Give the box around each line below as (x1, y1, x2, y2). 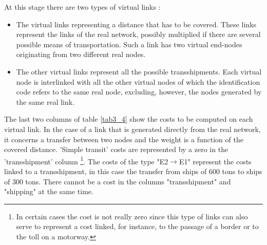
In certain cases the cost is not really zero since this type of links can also (16, 211, 248, 221)
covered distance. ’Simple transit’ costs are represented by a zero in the (4, 144, 228, 155)
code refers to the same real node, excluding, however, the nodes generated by (16, 86, 262, 97)
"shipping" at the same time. (4, 186, 93, 197)
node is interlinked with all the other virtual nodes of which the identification (16, 76, 260, 87)
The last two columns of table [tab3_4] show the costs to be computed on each (4, 114, 253, 124)
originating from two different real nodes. (16, 49, 146, 60)
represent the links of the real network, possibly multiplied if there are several (16, 29, 261, 40)
